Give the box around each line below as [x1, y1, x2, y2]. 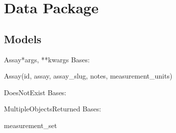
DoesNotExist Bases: [4, 87, 67, 97]
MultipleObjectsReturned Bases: [4, 104, 101, 114]
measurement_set [4, 120, 57, 130]
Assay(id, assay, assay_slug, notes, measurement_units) [4, 71, 173, 81]
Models [4, 31, 42, 46]
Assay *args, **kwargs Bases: [4, 54, 90, 64]
